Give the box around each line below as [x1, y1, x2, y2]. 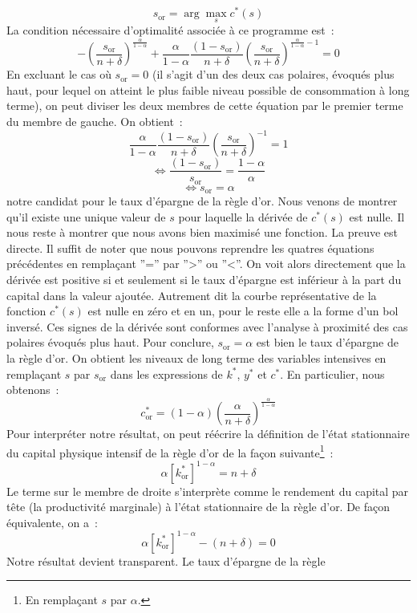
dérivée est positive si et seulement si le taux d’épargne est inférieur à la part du [6, 271, 402, 288]
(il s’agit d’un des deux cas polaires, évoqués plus [152, 66, 395, 83]
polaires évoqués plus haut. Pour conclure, [6, 334, 214, 351]
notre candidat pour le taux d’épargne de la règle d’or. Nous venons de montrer [6, 193, 398, 209]
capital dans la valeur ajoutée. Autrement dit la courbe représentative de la [6, 286, 377, 303]
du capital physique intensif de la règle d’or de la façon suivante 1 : [6, 441, 334, 461]
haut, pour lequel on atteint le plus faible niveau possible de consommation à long [6, 81, 410, 98]
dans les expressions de [110, 365, 223, 382]
